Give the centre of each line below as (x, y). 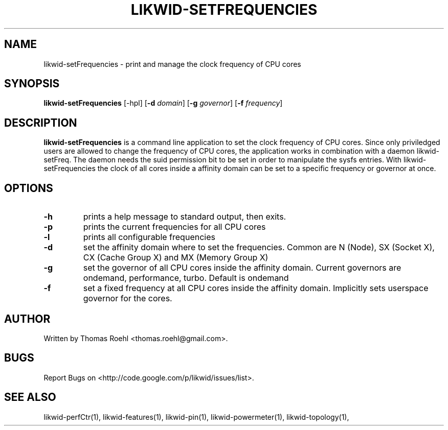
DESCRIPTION (41, 123)
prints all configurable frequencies (149, 237)
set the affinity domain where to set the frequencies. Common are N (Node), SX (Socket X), (259, 247)
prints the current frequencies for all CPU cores (174, 227)
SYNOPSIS (32, 84)
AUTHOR (27, 319)
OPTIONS (29, 188)
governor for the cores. (128, 298)
